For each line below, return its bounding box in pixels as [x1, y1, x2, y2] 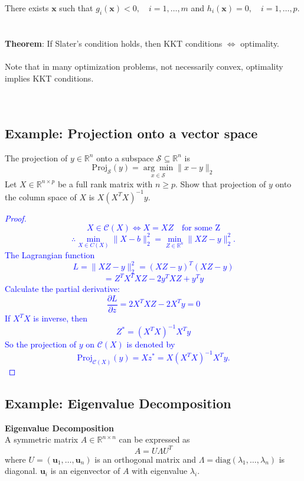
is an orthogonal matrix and [94, 453, 196, 465]
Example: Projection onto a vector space [5, 123, 258, 142]
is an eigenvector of [50, 464, 120, 477]
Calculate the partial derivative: [5, 282, 120, 295]
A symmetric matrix [5, 433, 79, 446]
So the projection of [5, 338, 77, 350]
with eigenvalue [132, 464, 188, 477]
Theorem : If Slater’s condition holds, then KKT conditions [5, 37, 223, 49]
